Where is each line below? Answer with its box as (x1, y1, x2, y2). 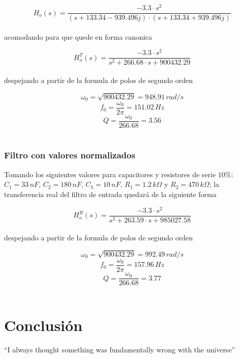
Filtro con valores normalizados (4, 149, 135, 161)
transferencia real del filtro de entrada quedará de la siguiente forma (4, 188, 217, 199)
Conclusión (4, 314, 83, 335)
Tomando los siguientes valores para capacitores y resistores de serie (4, 169, 216, 179)
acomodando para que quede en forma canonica (4, 31, 152, 42)
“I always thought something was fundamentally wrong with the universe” (4, 344, 235, 354)
